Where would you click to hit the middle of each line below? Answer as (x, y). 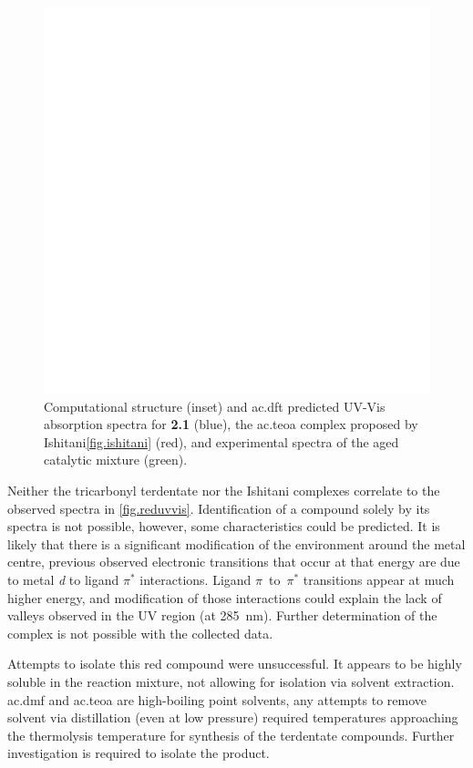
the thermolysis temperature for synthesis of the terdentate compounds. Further (231, 735)
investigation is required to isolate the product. (139, 753)
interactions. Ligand (195, 579)
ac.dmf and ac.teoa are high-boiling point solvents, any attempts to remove (217, 699)
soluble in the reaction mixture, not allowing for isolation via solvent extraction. (231, 681)
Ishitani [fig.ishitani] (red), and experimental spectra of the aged (221, 441)
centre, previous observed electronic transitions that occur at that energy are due (234, 562)
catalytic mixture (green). (116, 460)
